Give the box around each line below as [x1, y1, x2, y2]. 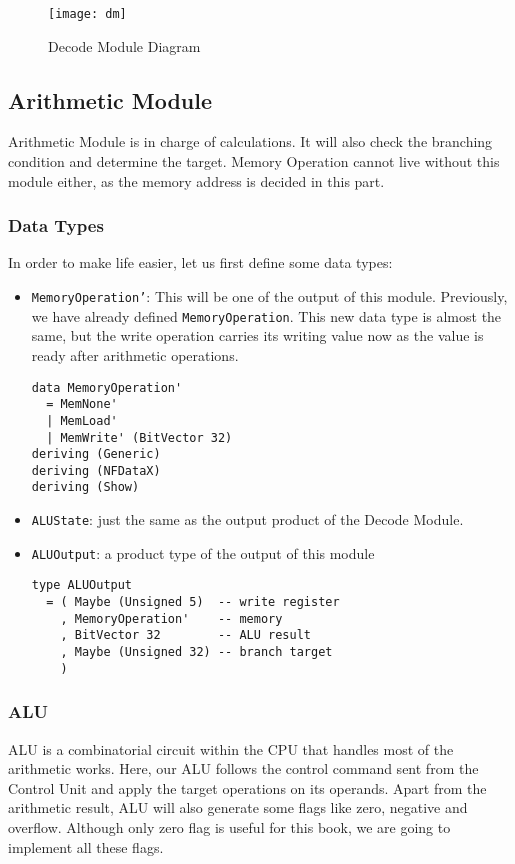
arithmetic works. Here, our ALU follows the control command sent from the [8, 758, 479, 779]
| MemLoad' [46, 413, 118, 428]
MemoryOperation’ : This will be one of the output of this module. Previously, [31, 286, 508, 307]
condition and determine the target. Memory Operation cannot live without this [8, 151, 500, 172]
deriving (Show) [31, 480, 140, 495]
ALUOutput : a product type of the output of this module [31, 542, 375, 563]
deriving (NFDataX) [31, 463, 161, 478]
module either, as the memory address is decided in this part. [8, 170, 385, 191]
